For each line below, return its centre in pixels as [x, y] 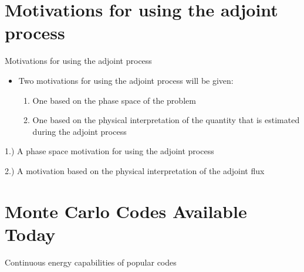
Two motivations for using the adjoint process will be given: [126, 80]
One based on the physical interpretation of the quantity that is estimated [166, 120]
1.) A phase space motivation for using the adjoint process [109, 151]
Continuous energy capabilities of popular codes [91, 262]
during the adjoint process [80, 131]
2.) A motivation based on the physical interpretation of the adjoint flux [135, 170]
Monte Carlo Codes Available [126, 211]
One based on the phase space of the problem [114, 100]
